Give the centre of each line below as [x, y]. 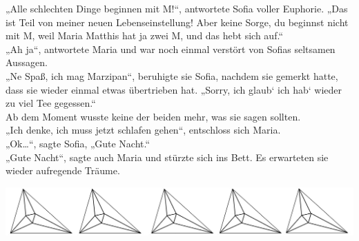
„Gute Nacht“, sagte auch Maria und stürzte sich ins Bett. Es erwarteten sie [167, 157]
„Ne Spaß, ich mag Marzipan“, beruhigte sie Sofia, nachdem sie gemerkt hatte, [172, 75]
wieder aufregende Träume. [63, 170]
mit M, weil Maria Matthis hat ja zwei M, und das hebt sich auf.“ [144, 35]
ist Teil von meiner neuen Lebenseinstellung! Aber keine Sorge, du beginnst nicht [177, 22]
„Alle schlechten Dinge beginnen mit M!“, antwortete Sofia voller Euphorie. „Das [177, 8]
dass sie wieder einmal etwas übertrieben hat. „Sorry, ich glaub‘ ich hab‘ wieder [174, 89]
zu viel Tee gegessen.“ [51, 103]
